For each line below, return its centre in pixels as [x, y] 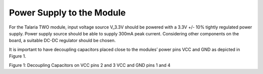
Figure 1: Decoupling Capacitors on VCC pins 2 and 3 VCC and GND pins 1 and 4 [90, 65]
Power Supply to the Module [67, 13]
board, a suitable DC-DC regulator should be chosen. [62, 41]
